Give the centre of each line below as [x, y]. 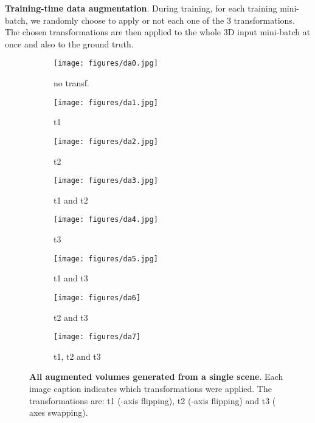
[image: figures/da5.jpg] [106, 259]
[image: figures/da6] [97, 297]
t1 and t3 [71, 278]
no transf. [71, 83]
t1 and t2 [71, 200]
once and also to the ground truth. [69, 43]
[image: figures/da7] [97, 337]
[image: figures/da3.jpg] [106, 181]
